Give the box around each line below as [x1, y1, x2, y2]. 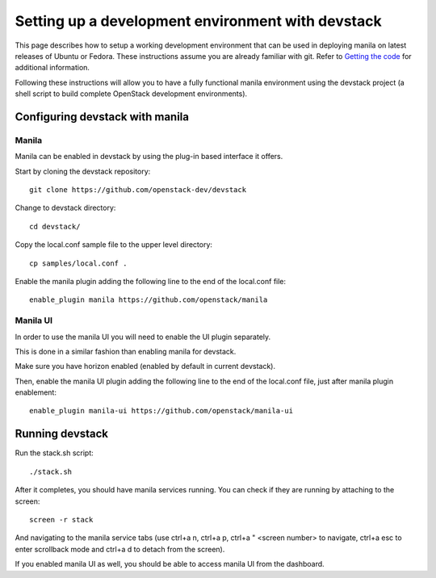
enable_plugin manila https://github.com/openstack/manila [29, 295, 268, 304]
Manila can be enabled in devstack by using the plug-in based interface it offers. [15, 152, 283, 161]
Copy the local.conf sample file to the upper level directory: [15, 240, 213, 249]
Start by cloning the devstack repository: [15, 166, 151, 176]
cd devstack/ [29, 222, 81, 231]
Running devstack [15, 427, 109, 441]
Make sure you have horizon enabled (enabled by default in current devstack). [15, 362, 276, 371]
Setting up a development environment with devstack [15, 12, 383, 30]
